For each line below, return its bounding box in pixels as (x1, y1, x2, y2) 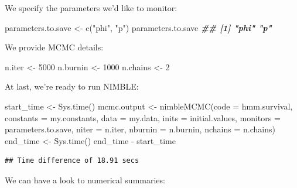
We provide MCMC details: (5, 41, 104, 53)
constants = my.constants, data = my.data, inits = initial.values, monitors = (5, 111, 281, 124)
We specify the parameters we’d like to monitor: (5, 2, 177, 13)
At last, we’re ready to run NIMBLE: (5, 80, 139, 93)
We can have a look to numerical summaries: (5, 173, 165, 186)
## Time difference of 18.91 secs (5, 156, 139, 165)
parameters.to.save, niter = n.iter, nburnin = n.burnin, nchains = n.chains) (5, 123, 275, 135)
